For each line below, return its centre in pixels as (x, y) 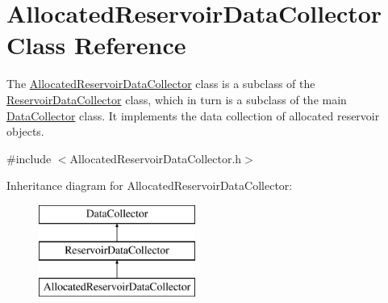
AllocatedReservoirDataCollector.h (156, 158)
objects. (25, 131)
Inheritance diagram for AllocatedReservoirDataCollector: (150, 185)
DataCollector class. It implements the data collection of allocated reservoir (193, 115)
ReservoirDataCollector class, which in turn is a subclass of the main (177, 99)
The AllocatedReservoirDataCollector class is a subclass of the (161, 84)
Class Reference (96, 45)
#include (29, 158)
